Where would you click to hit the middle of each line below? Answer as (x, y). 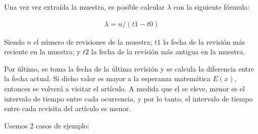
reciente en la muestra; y (42, 52)
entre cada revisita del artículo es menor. (67, 108)
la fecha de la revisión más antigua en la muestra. (168, 52)
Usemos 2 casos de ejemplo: (47, 125)
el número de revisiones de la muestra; (93, 41)
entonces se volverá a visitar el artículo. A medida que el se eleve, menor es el (124, 88)
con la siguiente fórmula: (212, 7)
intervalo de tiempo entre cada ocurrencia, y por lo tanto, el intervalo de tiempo (128, 98)
